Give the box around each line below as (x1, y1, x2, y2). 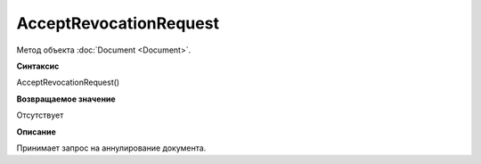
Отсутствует (16, 110, 64, 120)
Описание (16, 126, 57, 137)
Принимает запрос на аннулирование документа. (16, 143, 207, 153)
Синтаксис (16, 61, 60, 71)
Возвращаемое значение (16, 94, 116, 104)
